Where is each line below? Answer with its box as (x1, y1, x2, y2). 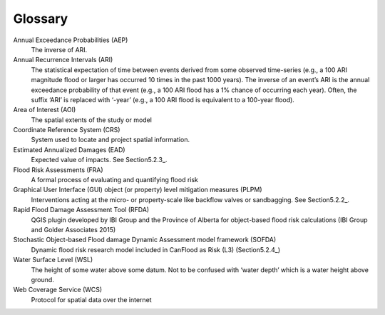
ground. (31, 275, 55, 284)
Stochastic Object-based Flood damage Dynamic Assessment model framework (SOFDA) (13, 236, 277, 244)
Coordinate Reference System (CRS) (13, 126, 120, 134)
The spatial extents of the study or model (31, 115, 153, 124)
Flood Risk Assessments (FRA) (13, 165, 103, 174)
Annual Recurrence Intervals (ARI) (13, 56, 113, 64)
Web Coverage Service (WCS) (13, 286, 103, 294)
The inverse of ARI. (31, 45, 88, 54)
